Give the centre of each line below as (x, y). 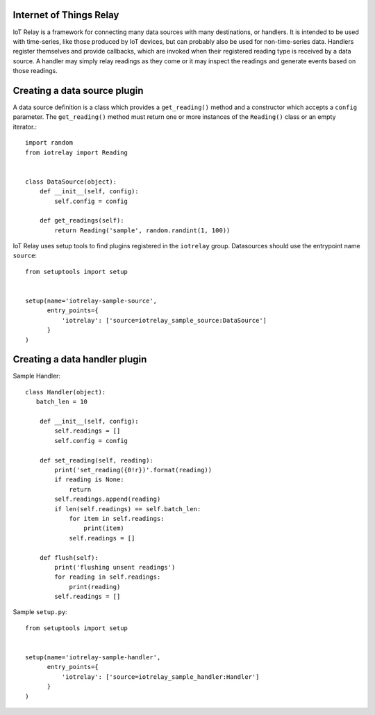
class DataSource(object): (71, 182)
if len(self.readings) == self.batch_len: (128, 509)
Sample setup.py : (40, 612)
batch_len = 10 (62, 402)
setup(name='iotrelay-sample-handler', (93, 658)
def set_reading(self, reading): (97, 460)
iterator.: (25, 127)
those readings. (35, 71)
